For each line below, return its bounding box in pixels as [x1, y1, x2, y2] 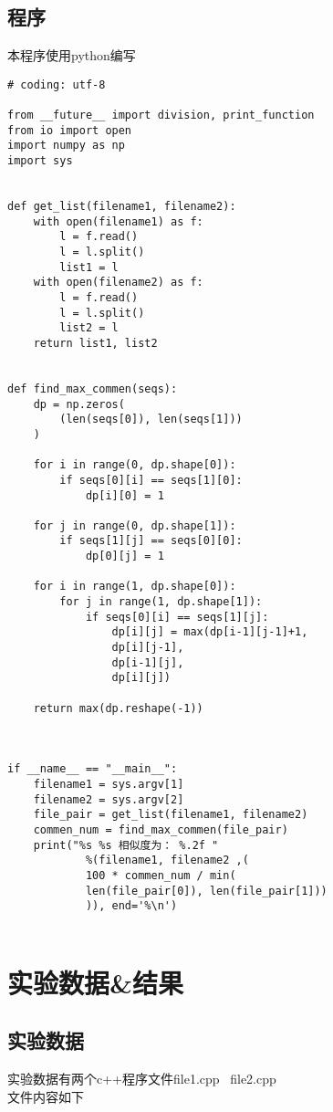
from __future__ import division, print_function [7, 109, 315, 122]
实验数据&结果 [7, 963, 184, 1001]
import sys [7, 154, 73, 168]
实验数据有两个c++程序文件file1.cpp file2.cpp [7, 1069, 276, 1088]
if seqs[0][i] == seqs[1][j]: [85, 610, 269, 624]
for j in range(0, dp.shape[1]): [33, 519, 236, 532]
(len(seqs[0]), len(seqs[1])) [59, 413, 243, 426]
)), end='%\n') [85, 899, 178, 913]
